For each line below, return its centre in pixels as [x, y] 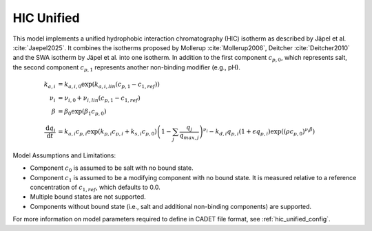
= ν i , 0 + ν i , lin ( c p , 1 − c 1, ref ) [99, 98]
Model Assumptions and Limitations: [64, 155]
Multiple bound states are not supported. [88, 197]
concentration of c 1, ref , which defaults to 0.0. [95, 188]
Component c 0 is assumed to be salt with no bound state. [112, 169]
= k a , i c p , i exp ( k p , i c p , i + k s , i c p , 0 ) [107, 132]
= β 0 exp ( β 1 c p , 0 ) [82, 112]
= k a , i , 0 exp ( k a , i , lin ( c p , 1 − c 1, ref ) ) [108, 85]
